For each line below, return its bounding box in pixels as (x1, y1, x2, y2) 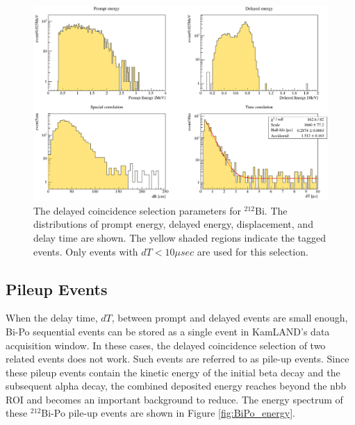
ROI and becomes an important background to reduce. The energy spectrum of (6, 392, 343, 406)
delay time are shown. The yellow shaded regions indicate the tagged (33, 230, 327, 244)
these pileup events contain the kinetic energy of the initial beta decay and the (6, 365, 340, 379)
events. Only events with (33, 244, 138, 258)
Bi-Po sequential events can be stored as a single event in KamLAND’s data (6, 324, 330, 338)
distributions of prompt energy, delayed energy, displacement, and (33, 217, 313, 231)
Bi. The (255, 203, 288, 217)
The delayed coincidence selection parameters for (33, 203, 241, 217)
